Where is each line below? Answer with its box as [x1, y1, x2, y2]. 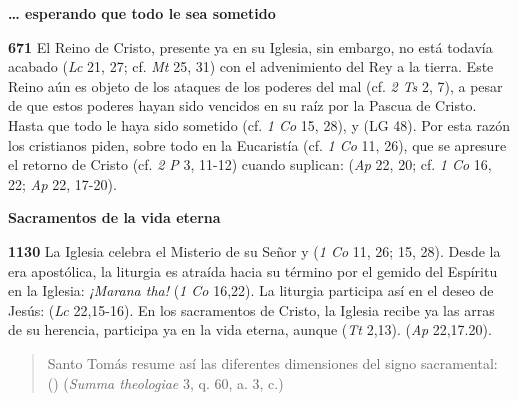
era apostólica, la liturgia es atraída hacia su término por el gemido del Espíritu [8, 260, 498, 281]
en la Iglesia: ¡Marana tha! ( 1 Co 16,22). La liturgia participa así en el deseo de [8, 280, 494, 301]
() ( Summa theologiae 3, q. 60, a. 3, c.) [47, 372, 284, 393]
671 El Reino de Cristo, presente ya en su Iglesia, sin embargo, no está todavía [8, 36, 493, 57]
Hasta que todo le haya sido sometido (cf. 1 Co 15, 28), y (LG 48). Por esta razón [8, 114, 510, 135]
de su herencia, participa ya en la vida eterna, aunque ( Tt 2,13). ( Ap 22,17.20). [8, 319, 492, 340]
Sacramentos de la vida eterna [8, 207, 221, 228]
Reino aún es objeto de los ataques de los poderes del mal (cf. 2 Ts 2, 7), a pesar [8, 75, 503, 96]
